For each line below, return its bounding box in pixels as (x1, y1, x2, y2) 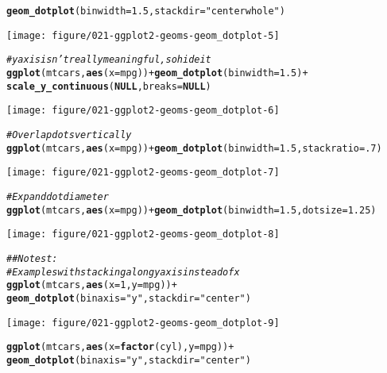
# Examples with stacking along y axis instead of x (6, 266, 240, 278)
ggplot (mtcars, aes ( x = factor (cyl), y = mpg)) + (6, 341, 234, 353)
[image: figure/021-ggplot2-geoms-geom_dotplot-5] (6, 29, 280, 41)
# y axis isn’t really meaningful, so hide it (6, 54, 211, 66)
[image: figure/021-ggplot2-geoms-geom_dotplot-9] (6, 317, 280, 329)
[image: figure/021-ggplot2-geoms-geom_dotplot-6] (6, 105, 280, 117)
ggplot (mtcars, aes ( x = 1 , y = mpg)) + (6, 279, 177, 291)
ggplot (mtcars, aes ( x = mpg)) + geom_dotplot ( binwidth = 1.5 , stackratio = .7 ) (6, 142, 382, 154)
